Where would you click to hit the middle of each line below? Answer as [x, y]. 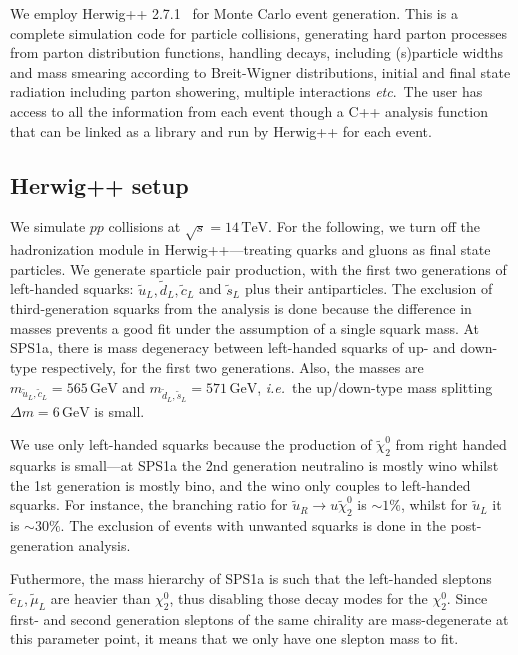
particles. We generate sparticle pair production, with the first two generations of [258, 268]
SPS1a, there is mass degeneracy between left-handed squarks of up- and [233, 347]
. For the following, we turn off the [374, 226]
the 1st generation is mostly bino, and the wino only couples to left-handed [240, 484]
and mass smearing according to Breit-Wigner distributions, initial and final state [260, 71]
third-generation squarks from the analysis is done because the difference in [241, 308]
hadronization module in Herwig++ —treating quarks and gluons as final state [250, 249]
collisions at [144, 226]
